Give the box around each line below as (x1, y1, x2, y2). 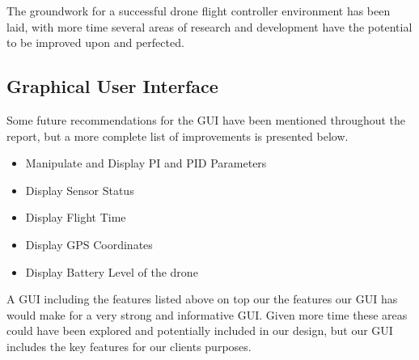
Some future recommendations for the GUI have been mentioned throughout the (6, 111, 406, 128)
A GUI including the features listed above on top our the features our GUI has (6, 290, 398, 307)
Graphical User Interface (6, 74, 218, 99)
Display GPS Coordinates (25, 235, 153, 252)
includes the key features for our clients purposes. (6, 337, 252, 354)
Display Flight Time (25, 209, 126, 226)
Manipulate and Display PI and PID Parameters (25, 155, 267, 172)
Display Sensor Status (25, 181, 134, 198)
